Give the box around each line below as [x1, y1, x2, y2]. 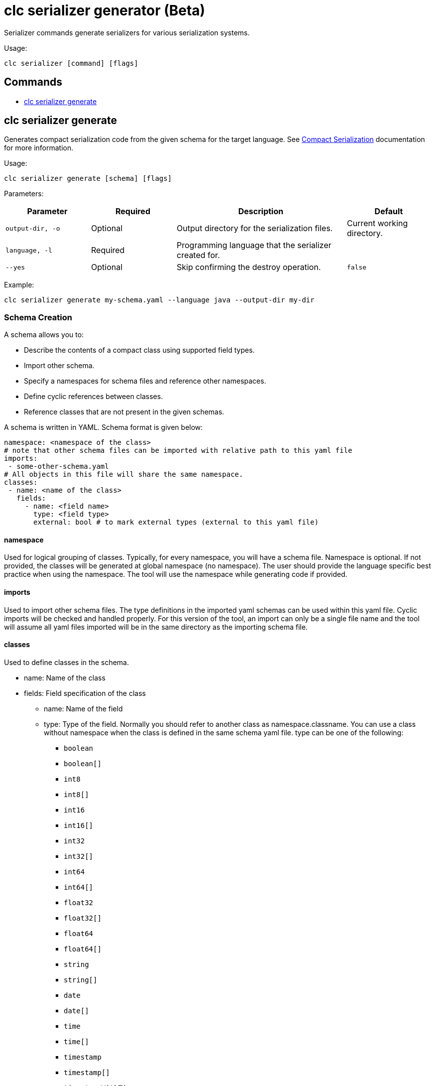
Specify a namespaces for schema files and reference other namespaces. [24, 377, 266, 386]
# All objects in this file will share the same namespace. [4, 470, 243, 479]
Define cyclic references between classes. [24, 392, 163, 401]
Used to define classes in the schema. [4, 658, 129, 667]
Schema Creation [4, 312, 72, 322]
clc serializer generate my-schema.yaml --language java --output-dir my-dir [4, 296, 315, 304]
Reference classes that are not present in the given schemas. [24, 407, 224, 416]
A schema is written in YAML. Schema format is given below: [4, 423, 203, 432]
